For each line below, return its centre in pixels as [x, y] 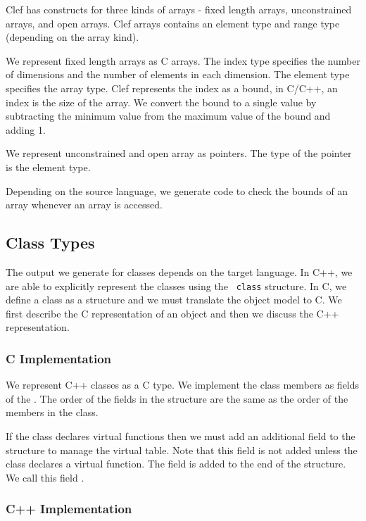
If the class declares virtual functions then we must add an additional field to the [181, 435]
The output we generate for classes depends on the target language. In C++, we [179, 271]
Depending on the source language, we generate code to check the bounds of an [177, 190]
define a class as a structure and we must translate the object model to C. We [174, 300]
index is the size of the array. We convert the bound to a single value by [161, 102]
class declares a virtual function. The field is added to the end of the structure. [176, 464]
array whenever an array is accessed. [84, 205]
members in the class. [52, 412]
